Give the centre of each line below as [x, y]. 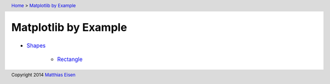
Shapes [36, 45]
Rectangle [70, 59]
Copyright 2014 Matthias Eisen [43, 75]
